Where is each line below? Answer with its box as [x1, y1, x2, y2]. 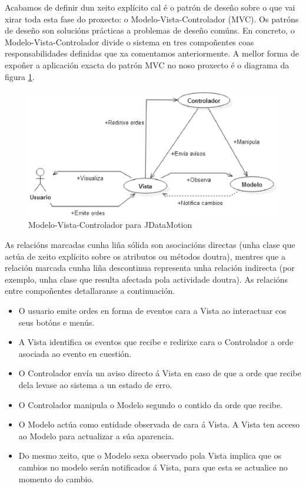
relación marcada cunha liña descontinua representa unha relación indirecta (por [5, 261, 295, 274]
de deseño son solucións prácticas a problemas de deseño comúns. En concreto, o [5, 24, 295, 37]
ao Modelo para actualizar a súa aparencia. [18, 429, 174, 442]
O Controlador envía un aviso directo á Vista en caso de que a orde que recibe [18, 367, 301, 379]
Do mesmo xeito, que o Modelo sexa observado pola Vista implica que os [18, 449, 282, 462]
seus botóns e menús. [18, 316, 95, 328]
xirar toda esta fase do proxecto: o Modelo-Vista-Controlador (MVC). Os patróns [5, 12, 299, 25]
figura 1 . [5, 70, 35, 82]
